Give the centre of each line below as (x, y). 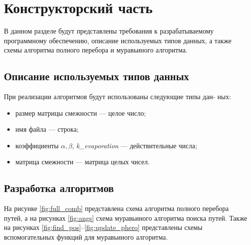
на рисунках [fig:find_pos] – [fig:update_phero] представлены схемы (103, 227)
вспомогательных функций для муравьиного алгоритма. (86, 237)
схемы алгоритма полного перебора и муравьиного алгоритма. (96, 50)
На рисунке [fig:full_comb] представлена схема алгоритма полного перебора (117, 208)
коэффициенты (37, 145)
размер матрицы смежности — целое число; (81, 113)
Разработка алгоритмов (59, 188)
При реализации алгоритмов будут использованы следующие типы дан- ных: (117, 96)
